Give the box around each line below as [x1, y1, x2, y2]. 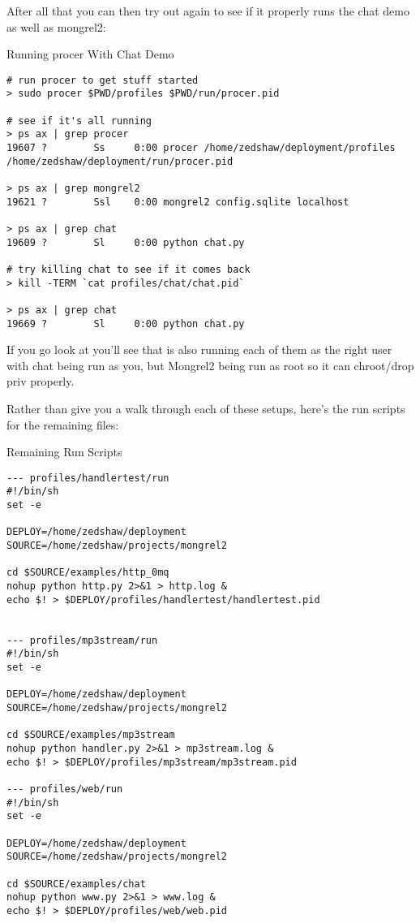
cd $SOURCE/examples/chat [6, 878, 146, 890]
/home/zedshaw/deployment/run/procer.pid [6, 155, 234, 167]
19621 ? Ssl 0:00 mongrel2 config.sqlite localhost [6, 196, 349, 208]
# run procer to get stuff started [6, 74, 199, 86]
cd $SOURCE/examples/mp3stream [6, 729, 175, 741]
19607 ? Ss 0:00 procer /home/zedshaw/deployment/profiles [6, 142, 396, 154]
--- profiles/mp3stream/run [6, 634, 158, 646]
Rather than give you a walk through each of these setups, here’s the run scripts [6, 400, 405, 417]
